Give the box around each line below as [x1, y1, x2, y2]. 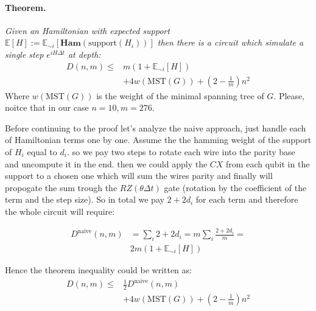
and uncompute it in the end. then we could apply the [5, 157, 208, 170]
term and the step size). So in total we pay [5, 193, 164, 206]
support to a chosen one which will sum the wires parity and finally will [5, 169, 273, 182]
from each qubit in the [226, 157, 310, 170]
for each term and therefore [195, 193, 298, 206]
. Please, [273, 89, 305, 102]
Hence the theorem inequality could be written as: [5, 263, 192, 276]
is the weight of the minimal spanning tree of [96, 89, 264, 102]
